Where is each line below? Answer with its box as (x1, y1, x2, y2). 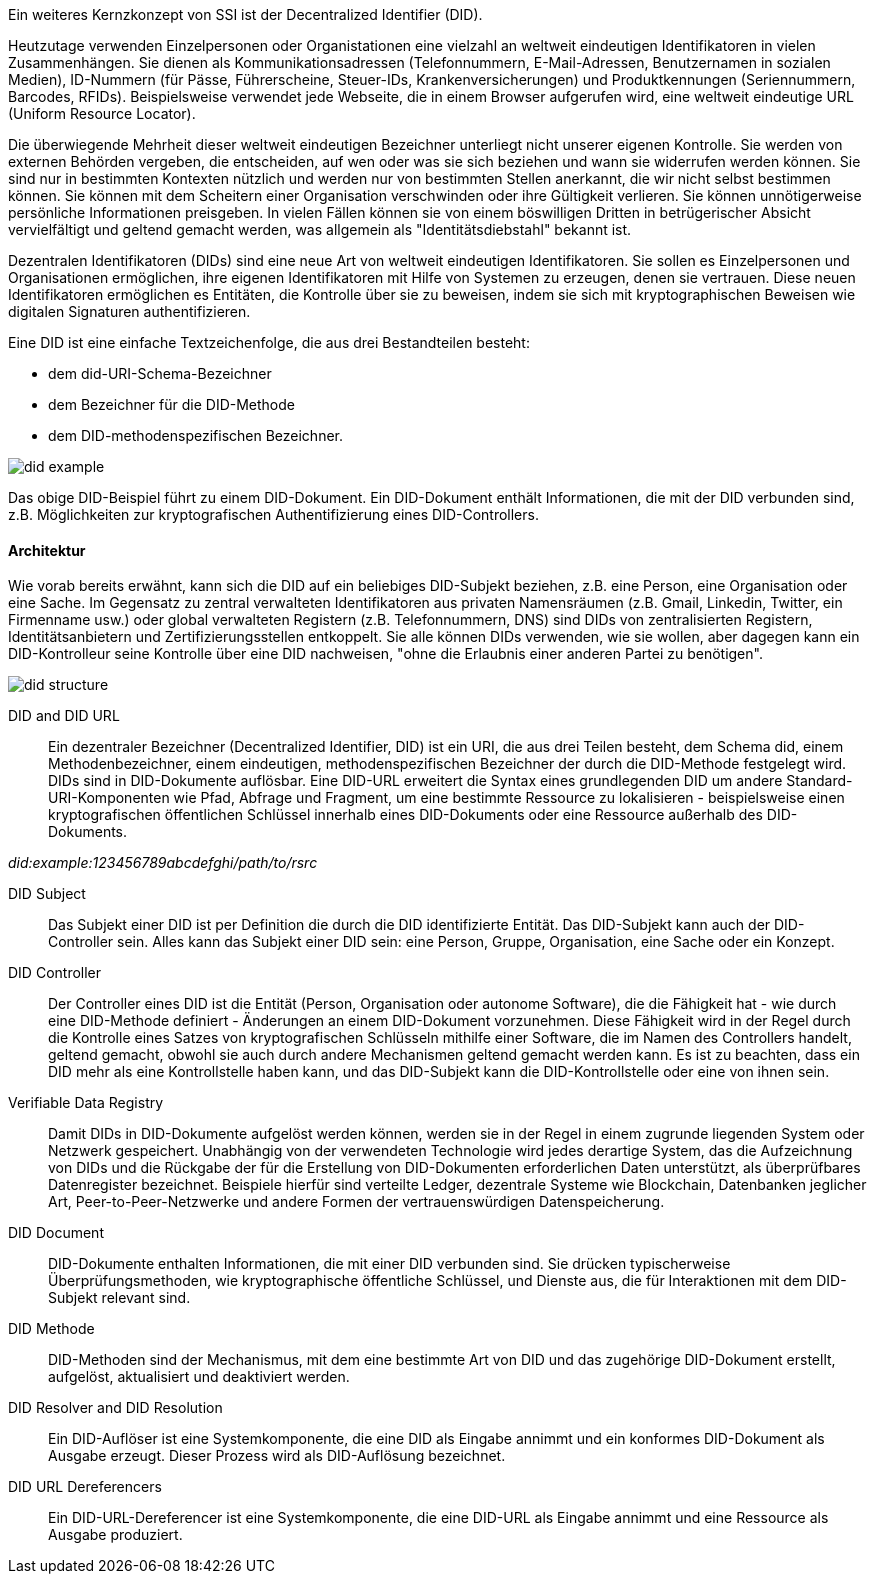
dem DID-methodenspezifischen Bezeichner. (48, 427, 344, 444)
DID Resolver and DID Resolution (8, 1399, 223, 1417)
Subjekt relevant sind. (48, 1289, 191, 1307)
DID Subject (8, 885, 86, 903)
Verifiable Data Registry (8, 1094, 164, 1112)
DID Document (8, 1224, 104, 1242)
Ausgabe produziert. (48, 1526, 183, 1544)
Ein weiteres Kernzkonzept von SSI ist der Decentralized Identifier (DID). (8, 6, 483, 23)
